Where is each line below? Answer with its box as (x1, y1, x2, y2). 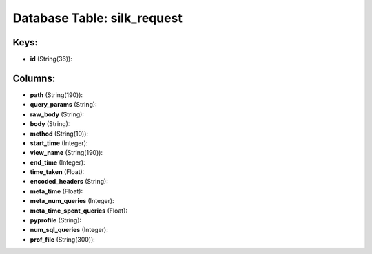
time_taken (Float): (30, 168, 85, 176)
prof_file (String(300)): (30, 235, 96, 244)
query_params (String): (30, 100, 98, 109)
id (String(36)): (30, 55, 72, 63)
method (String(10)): (30, 129, 89, 138)
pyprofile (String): (30, 216, 82, 224)
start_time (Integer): (30, 138, 88, 147)
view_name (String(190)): (30, 149, 103, 157)
